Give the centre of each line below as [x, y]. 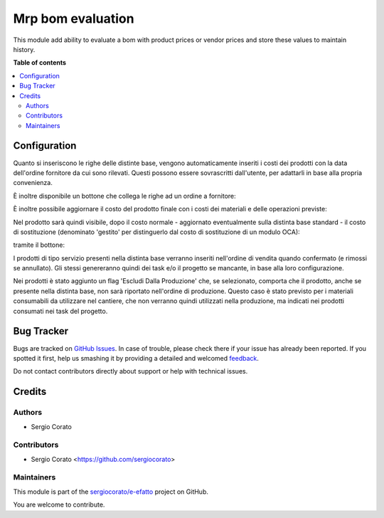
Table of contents [40, 63]
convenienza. [33, 183]
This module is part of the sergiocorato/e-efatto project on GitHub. [111, 492]
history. [24, 49]
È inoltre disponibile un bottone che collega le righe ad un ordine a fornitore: [124, 196]
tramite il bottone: [39, 245]
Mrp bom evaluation [74, 18]
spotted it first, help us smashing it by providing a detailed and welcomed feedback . [136, 358]
